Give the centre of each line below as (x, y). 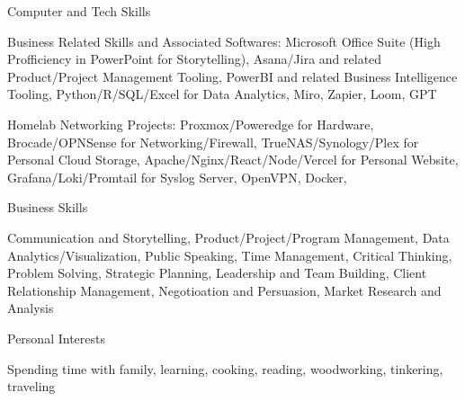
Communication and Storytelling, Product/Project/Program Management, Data (228, 237)
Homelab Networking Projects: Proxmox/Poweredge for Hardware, (191, 124)
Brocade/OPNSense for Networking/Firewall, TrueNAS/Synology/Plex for (213, 142)
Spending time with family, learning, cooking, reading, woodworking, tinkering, (225, 368)
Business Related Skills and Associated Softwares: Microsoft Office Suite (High (224, 41)
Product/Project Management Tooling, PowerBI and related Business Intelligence (232, 76)
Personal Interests (56, 338)
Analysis (31, 308)
